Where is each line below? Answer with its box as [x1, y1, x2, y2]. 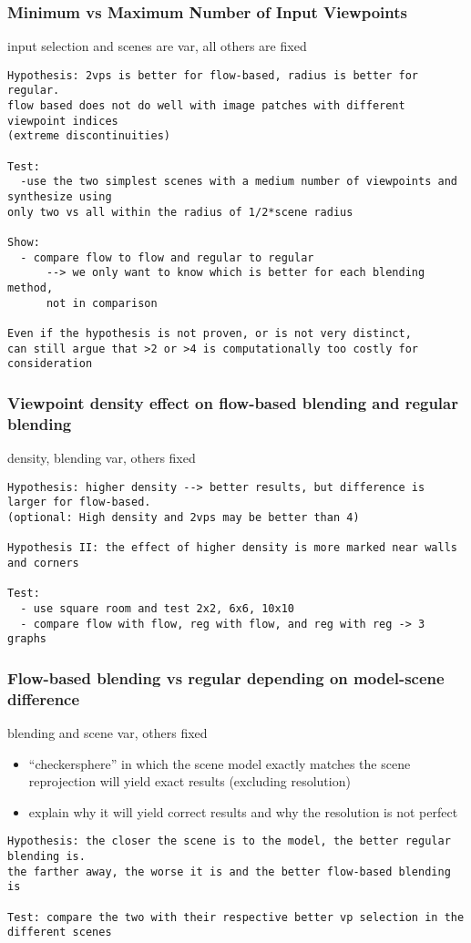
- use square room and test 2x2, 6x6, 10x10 [20, 601, 294, 615]
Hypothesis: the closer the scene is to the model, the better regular [7, 835, 451, 848]
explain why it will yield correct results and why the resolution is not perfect [28, 802, 458, 821]
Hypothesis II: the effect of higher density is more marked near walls [7, 541, 457, 555]
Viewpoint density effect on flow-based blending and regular [7, 391, 458, 414]
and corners [7, 556, 79, 569]
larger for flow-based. [7, 496, 151, 509]
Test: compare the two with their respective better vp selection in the [7, 910, 465, 924]
